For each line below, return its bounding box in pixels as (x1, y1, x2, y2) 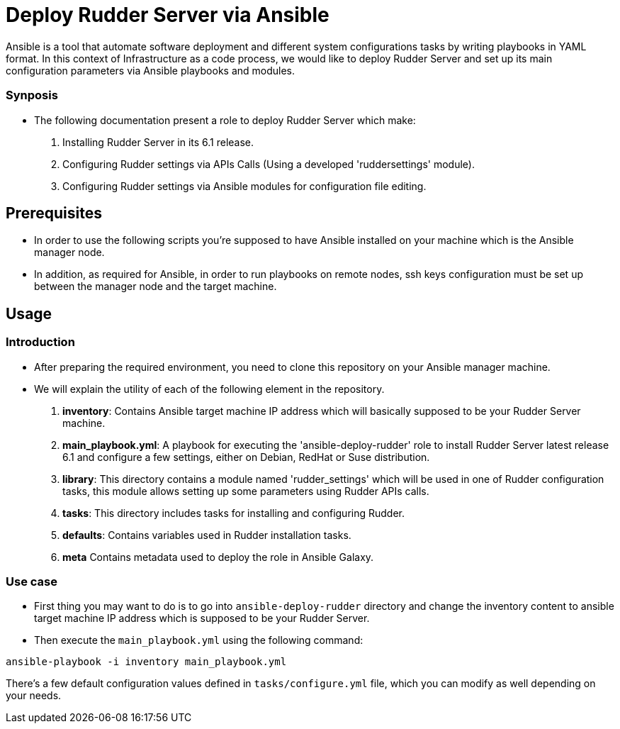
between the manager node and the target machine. (34, 280, 277, 293)
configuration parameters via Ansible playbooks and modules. (6, 64, 295, 77)
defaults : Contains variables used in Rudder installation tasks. (62, 528, 351, 541)
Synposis (6, 88, 58, 103)
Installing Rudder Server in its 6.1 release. (62, 135, 254, 148)
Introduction (6, 335, 75, 350)
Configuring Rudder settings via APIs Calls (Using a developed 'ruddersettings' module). (62, 157, 475, 170)
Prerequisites (6, 204, 102, 222)
